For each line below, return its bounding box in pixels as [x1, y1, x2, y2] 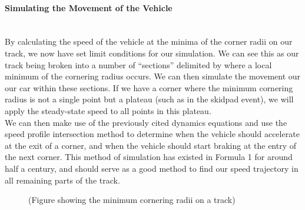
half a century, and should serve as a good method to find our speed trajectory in [5, 162, 299, 174]
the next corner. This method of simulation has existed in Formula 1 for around [5, 151, 293, 163]
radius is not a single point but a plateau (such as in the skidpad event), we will [5, 93, 294, 105]
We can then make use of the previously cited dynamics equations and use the [5, 116, 287, 128]
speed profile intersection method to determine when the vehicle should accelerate [5, 128, 300, 140]
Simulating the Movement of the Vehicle [5, 1, 173, 14]
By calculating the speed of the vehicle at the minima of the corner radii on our [5, 35, 293, 48]
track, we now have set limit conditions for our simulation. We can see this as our [5, 46, 299, 59]
